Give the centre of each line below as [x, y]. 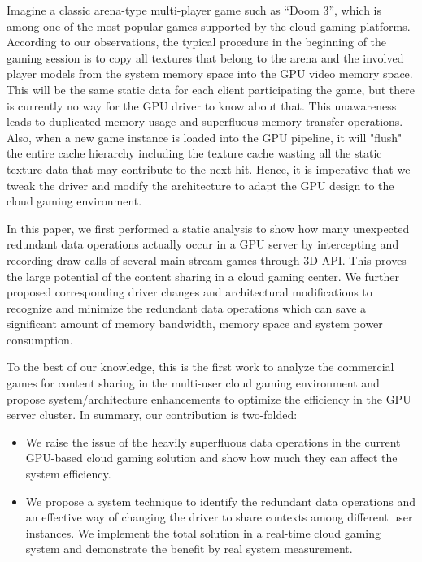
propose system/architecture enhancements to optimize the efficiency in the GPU [209, 398]
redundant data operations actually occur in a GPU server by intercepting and [203, 244]
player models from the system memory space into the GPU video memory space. [210, 73]
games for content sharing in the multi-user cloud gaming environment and [193, 383]
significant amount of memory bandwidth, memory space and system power [195, 324]
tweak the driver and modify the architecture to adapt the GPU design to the [200, 185]
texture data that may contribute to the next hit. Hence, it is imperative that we [209, 169]
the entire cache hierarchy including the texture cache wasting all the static [194, 153]
